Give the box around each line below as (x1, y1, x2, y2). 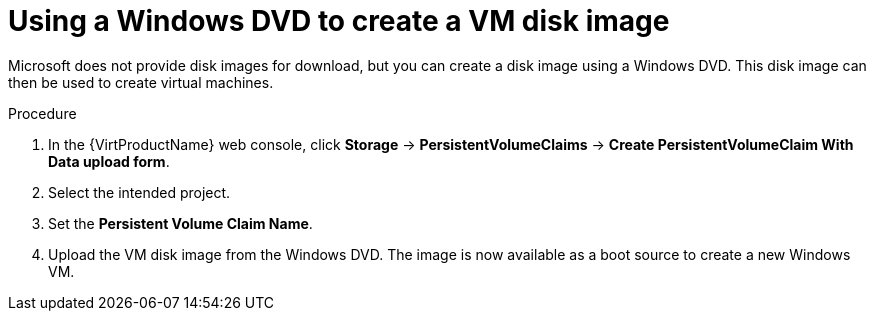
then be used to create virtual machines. (8, 73, 274, 91)
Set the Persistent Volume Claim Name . (48, 214, 313, 232)
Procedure (8, 104, 77, 122)
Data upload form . (48, 152, 170, 170)
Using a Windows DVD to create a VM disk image (8, 4, 670, 38)
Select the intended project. (48, 183, 231, 201)
